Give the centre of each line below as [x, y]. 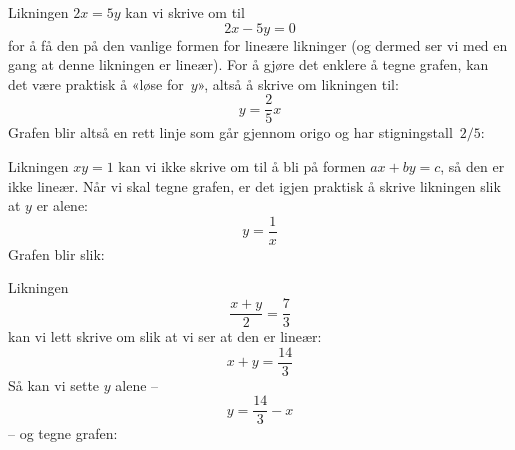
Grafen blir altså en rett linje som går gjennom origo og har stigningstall [230, 132]
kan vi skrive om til [185, 12]
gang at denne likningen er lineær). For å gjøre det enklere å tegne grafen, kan [248, 64]
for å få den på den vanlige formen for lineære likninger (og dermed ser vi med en [258, 44]
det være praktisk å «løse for [96, 83]
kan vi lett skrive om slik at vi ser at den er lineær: [165, 336]
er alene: [62, 205]
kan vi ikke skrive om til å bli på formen [242, 166]
